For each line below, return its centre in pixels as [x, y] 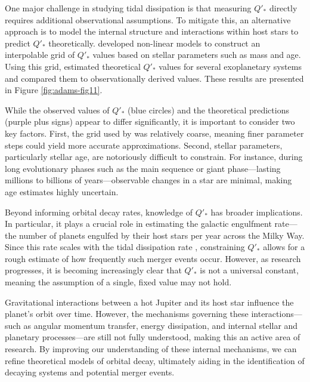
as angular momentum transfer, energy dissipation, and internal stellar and [161, 325]
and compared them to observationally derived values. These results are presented [154, 78]
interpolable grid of [40, 55]
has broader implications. [257, 212]
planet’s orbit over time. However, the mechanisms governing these [127, 314]
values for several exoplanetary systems [230, 66]
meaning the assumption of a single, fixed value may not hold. [118, 282]
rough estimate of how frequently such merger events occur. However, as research [153, 258]
